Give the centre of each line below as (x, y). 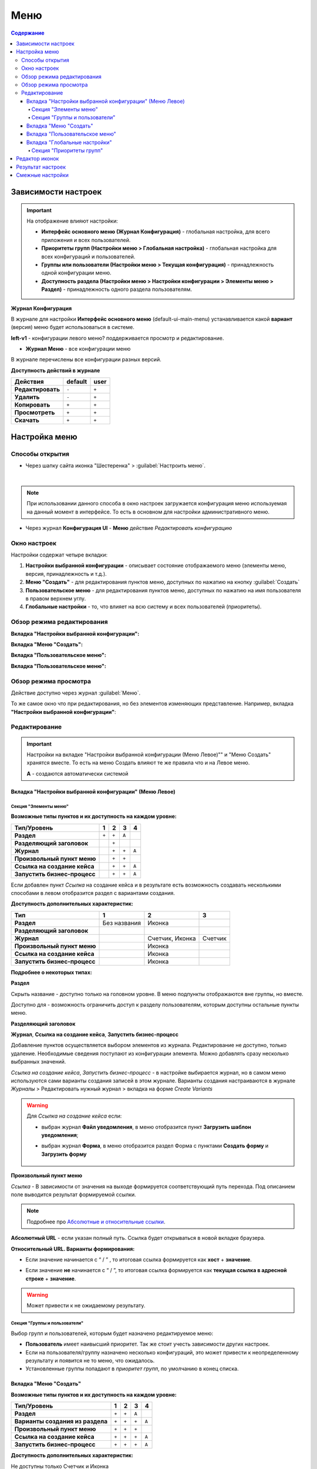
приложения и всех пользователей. (86, 240)
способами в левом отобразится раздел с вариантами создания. (93, 893)
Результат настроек (41, 167)
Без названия (122, 923)
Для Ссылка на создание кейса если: (74, 1116)
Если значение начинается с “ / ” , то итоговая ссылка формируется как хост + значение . (139, 1259)
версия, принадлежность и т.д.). (66, 573)
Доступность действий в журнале (55, 370)
